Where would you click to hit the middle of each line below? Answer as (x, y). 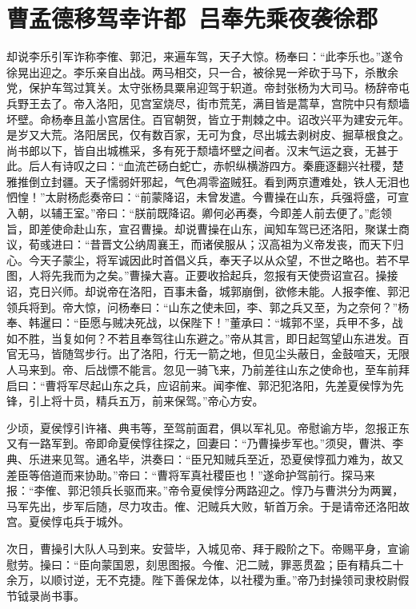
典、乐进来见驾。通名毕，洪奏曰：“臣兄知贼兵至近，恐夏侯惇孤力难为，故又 (205, 458)
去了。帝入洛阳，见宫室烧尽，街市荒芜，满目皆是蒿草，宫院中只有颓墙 (224, 103)
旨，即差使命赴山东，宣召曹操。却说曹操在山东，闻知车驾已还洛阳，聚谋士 (202, 228)
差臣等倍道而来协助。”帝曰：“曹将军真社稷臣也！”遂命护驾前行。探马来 (191, 474)
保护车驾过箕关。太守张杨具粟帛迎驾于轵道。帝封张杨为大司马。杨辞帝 (213, 88)
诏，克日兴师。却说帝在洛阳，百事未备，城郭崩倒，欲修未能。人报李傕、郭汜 (208, 291)
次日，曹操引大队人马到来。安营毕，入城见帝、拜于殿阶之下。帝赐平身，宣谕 (208, 548)
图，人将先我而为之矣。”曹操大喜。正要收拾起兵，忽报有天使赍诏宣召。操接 (202, 275)
